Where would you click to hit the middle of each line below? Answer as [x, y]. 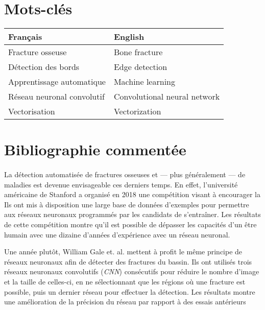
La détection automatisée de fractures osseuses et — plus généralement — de [125, 174]
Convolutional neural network [167, 97]
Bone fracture [138, 52]
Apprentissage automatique [57, 82]
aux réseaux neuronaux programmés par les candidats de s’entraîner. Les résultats [132, 214]
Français [25, 37]
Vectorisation [32, 111]
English [129, 37]
